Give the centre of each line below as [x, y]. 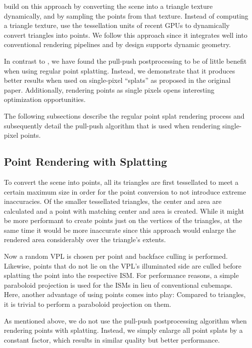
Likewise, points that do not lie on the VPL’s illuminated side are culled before [123, 265]
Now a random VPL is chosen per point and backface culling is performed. [116, 256]
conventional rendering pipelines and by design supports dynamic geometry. [117, 44]
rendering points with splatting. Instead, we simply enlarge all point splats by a [123, 330]
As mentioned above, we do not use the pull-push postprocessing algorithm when [126, 320]
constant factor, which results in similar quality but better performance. [112, 339]
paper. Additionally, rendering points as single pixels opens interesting [109, 89]
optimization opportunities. [45, 99]
